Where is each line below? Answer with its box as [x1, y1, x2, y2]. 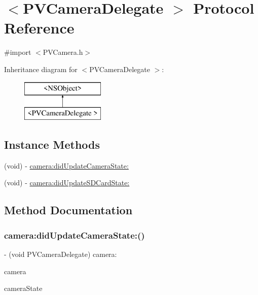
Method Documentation [4, 202, 133, 218]
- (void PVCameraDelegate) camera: [4, 249, 117, 259]
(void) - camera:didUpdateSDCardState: [4, 177, 130, 188]
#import [4, 47, 31, 57]
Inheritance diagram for [4, 63, 78, 74]
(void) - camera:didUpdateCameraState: [4, 160, 129, 171]
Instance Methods [4, 137, 100, 152]
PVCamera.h [43, 47, 83, 57]
